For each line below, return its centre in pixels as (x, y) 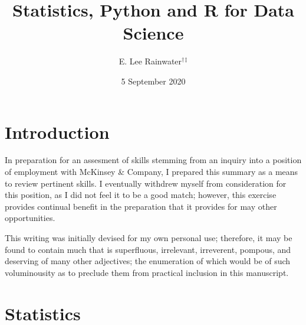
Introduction (57, 131)
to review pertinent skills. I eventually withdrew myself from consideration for (146, 183)
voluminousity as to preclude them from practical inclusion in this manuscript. (147, 272)
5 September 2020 (153, 81)
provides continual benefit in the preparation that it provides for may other (141, 206)
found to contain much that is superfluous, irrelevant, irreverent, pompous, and (148, 249)
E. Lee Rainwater (150, 61)
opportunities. (30, 218)
